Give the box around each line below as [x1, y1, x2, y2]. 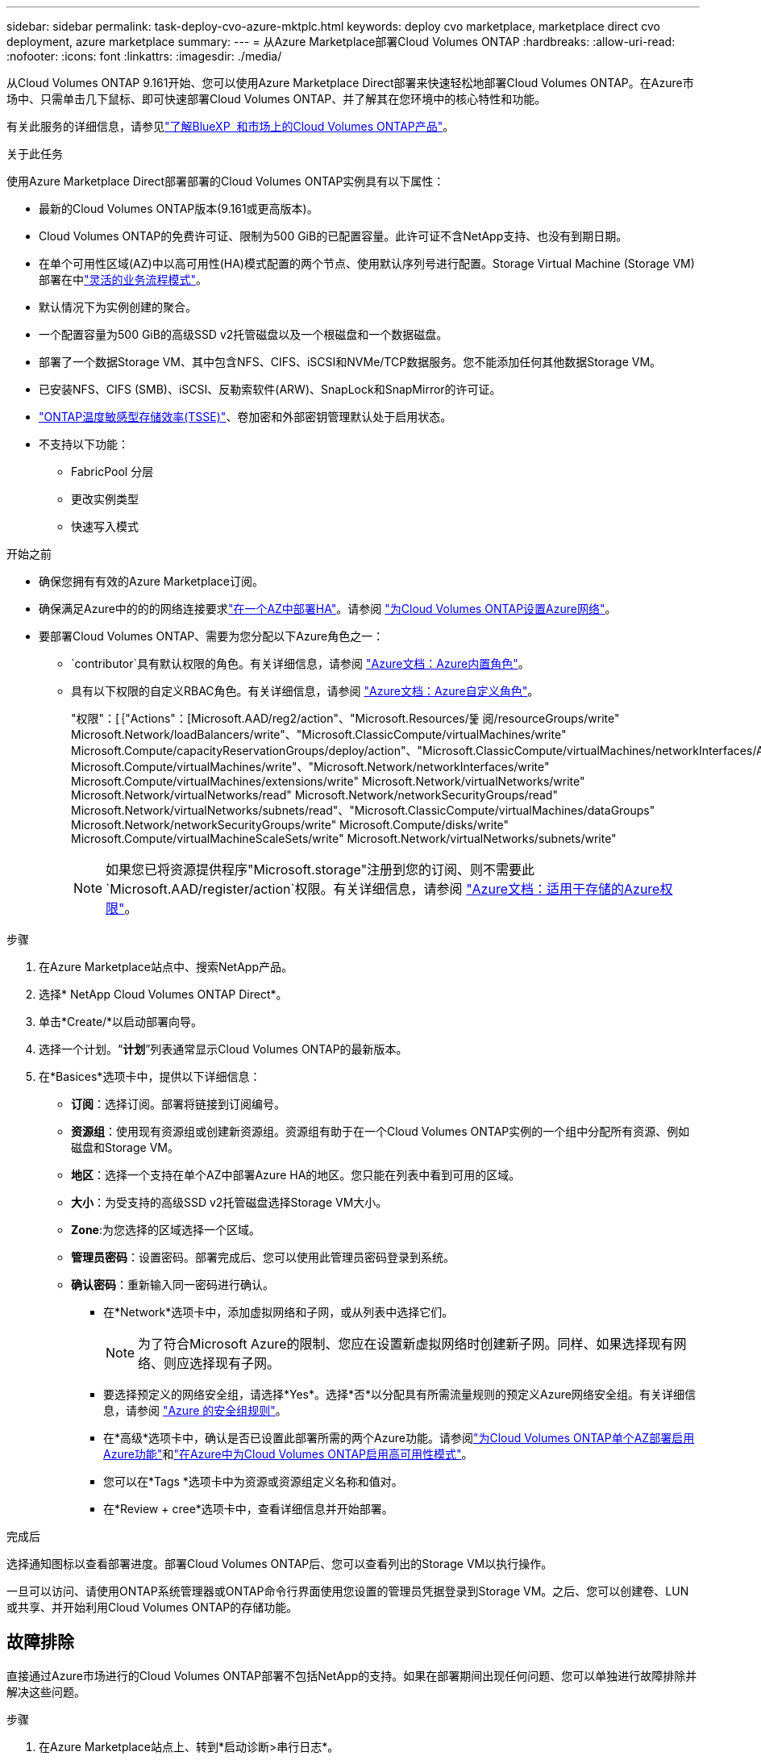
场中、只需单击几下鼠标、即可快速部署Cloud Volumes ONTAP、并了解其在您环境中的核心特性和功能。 [6, 92, 547, 106]
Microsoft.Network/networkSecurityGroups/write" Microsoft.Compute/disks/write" [71, 818, 509, 832]
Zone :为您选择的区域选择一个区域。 [71, 1223, 260, 1237]
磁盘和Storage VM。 [71, 1141, 179, 1154]
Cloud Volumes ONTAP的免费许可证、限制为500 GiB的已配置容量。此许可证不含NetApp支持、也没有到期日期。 [39, 229, 628, 243]
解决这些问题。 [6, 1684, 85, 1699]
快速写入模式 [71, 519, 139, 533]
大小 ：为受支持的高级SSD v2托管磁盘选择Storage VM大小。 [71, 1195, 388, 1209]
